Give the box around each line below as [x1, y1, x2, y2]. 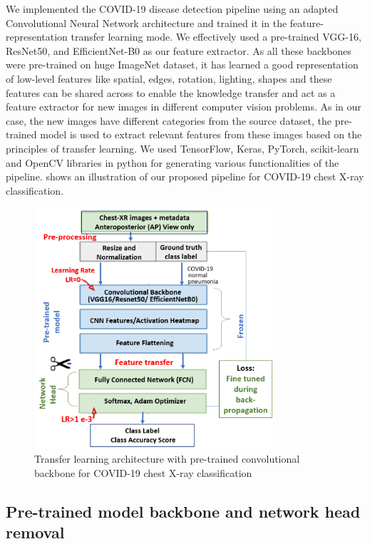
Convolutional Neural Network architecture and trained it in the [6, 15, 287, 30]
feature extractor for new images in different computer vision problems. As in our [6, 99, 361, 114]
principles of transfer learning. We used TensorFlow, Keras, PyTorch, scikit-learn [6, 140, 359, 155]
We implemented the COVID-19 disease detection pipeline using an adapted [6, 1, 339, 16]
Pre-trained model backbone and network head [6, 500, 361, 522]
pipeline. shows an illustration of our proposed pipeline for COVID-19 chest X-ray [6, 169, 364, 184]
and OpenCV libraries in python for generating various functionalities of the [6, 155, 339, 170]
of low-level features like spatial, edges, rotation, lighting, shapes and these [6, 71, 332, 86]
